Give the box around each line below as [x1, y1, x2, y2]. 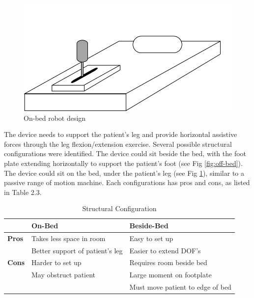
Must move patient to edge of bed [129, 282, 231, 292]
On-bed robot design [24, 112, 86, 123]
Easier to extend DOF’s [129, 245, 201, 255]
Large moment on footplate [129, 270, 212, 280]
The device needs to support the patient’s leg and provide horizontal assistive [4, 129, 237, 139]
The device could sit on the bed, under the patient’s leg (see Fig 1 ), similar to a [4, 167, 245, 178]
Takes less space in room [31, 233, 106, 243]
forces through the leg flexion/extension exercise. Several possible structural [4, 138, 232, 149]
